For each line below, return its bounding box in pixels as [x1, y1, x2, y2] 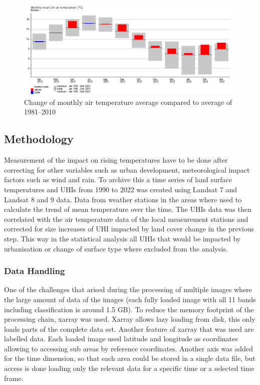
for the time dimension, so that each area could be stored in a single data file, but [4, 353, 255, 363]
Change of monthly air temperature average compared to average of [24, 96, 232, 107]
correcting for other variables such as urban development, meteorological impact [4, 164, 250, 175]
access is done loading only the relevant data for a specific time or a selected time [4, 363, 254, 373]
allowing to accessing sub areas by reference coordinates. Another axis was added [4, 343, 253, 353]
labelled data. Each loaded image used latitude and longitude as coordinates [4, 333, 238, 344]
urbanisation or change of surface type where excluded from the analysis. [4, 243, 228, 253]
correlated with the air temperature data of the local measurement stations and [4, 213, 248, 224]
